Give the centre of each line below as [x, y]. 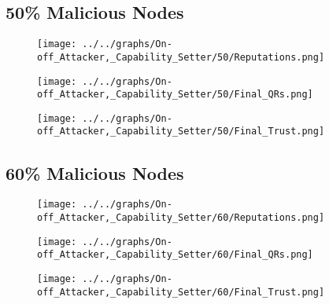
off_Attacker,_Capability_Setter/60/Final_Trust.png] [181, 292]
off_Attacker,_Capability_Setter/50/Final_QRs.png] [175, 95]
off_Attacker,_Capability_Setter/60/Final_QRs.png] [175, 255]
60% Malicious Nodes [95, 172]
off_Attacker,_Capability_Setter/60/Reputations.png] [181, 218]
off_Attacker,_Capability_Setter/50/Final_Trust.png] [181, 132]
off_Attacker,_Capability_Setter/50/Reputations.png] [181, 57]
